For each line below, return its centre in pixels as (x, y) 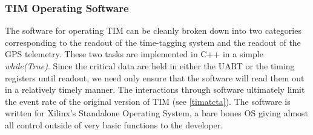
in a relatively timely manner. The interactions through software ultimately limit (155, 89)
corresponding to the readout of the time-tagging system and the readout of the (153, 42)
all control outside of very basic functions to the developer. (114, 124)
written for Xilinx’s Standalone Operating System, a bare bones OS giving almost (157, 113)
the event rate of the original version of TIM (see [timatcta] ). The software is (148, 101)
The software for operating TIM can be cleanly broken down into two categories (153, 30)
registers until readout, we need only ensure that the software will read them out (155, 77)
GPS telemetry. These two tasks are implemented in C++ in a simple (134, 54)
